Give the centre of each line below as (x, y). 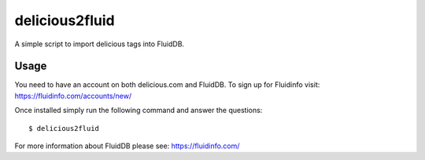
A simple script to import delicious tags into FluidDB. (100, 44)
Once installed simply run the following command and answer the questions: (139, 111)
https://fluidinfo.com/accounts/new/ (73, 96)
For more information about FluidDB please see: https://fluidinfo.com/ (127, 146)
